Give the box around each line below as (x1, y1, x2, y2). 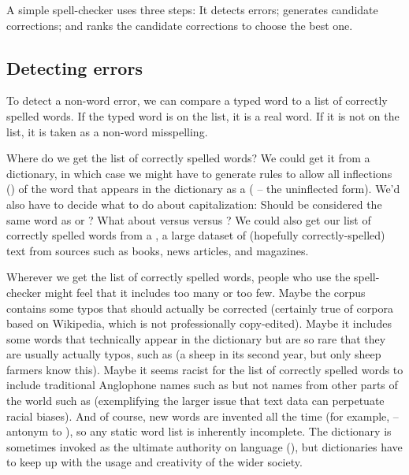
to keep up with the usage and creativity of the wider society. (6, 454, 303, 470)
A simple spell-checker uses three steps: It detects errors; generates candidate (6, 2, 378, 17)
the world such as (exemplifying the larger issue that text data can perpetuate (6, 392, 385, 409)
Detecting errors (6, 55, 143, 80)
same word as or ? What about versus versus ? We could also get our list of (6, 211, 371, 228)
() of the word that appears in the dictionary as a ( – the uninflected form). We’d (6, 180, 400, 197)
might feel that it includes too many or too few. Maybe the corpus (45, 284, 366, 300)
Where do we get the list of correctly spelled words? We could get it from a (6, 150, 370, 166)
